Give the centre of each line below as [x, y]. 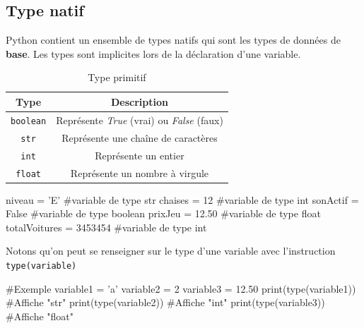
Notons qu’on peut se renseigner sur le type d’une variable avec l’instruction [171, 251]
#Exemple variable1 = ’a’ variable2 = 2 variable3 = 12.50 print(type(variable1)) [181, 288]
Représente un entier [140, 155]
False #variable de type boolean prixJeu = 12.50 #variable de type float [163, 213]
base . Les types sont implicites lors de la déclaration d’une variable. [153, 53]
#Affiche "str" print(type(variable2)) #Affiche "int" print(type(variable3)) [165, 302]
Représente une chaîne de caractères [140, 137]
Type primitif [117, 77]
